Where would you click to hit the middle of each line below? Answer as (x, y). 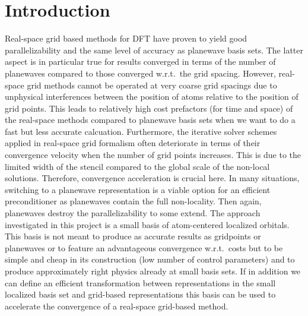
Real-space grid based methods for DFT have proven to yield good (126, 38)
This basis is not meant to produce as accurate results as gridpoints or (133, 236)
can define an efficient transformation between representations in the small (140, 282)
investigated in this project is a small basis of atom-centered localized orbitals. (147, 224)
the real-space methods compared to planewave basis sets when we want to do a (150, 120)
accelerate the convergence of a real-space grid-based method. (117, 306)
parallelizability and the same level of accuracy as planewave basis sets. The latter (154, 50)
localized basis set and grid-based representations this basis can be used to (140, 294)
